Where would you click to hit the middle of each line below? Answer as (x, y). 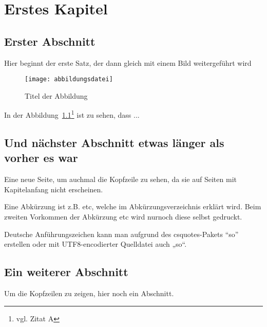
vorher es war (41, 158)
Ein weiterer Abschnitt (66, 272)
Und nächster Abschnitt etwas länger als (114, 143)
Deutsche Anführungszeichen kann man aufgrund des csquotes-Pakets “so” (121, 234)
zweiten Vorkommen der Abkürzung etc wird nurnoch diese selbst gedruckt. (123, 217)
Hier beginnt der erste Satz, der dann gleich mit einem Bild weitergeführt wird (128, 62)
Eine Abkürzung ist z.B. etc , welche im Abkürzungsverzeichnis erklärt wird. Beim (133, 206)
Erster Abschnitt (50, 41)
